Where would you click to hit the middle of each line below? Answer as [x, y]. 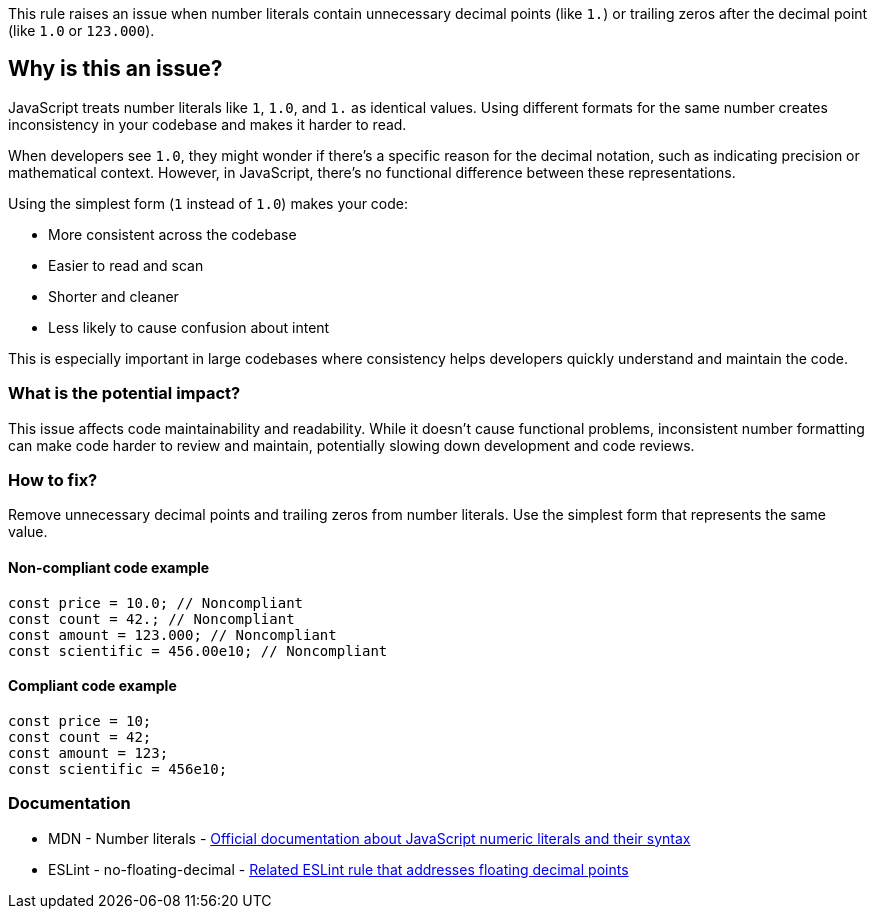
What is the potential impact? [124, 393]
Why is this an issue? [115, 69]
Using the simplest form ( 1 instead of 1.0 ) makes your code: [208, 203]
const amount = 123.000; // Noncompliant [172, 634]
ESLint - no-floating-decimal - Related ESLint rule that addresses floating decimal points [338, 869]
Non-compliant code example [109, 567]
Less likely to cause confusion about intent [189, 327]
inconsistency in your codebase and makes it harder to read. [207, 124]
